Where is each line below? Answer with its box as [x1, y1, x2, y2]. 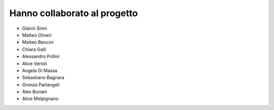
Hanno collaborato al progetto [9, 8, 138, 19]
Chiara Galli [22, 46, 47, 52]
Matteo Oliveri [22, 32, 52, 38]
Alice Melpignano [22, 96, 59, 102]
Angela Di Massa [22, 67, 58, 73]
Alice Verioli [22, 61, 47, 67]
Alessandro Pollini [22, 53, 60, 60]
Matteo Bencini [22, 39, 54, 45]
